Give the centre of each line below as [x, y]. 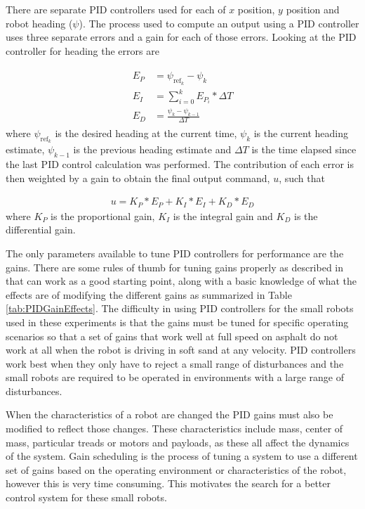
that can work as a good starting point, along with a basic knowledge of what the [181, 281]
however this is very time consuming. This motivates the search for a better [168, 483]
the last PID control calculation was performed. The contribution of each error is [180, 164]
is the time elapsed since [304, 149]
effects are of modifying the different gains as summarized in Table [149, 294]
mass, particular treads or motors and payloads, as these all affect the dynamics [178, 442]
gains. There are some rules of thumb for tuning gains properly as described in [175, 267]
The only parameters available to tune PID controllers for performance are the [175, 253]
